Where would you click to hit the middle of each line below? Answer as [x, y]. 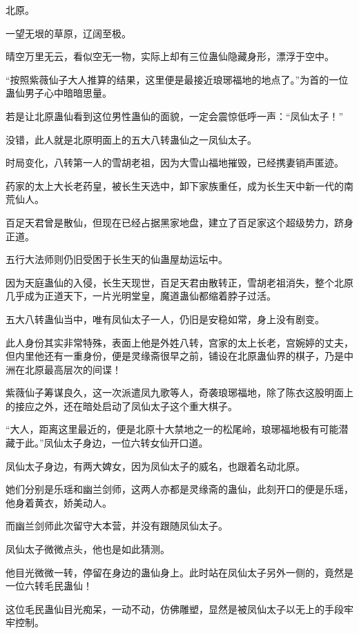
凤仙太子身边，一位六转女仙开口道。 [126, 443]
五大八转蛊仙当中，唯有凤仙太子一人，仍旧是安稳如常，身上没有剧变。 [165, 319]
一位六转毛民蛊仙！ [49, 586]
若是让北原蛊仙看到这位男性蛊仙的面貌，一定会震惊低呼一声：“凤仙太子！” [175, 116]
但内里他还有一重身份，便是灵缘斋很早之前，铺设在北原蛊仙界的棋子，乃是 [175, 356]
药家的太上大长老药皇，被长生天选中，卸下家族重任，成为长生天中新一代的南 [179, 185]
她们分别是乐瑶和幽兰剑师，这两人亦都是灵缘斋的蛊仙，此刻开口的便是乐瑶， [179, 489]
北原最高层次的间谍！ [73, 369]
